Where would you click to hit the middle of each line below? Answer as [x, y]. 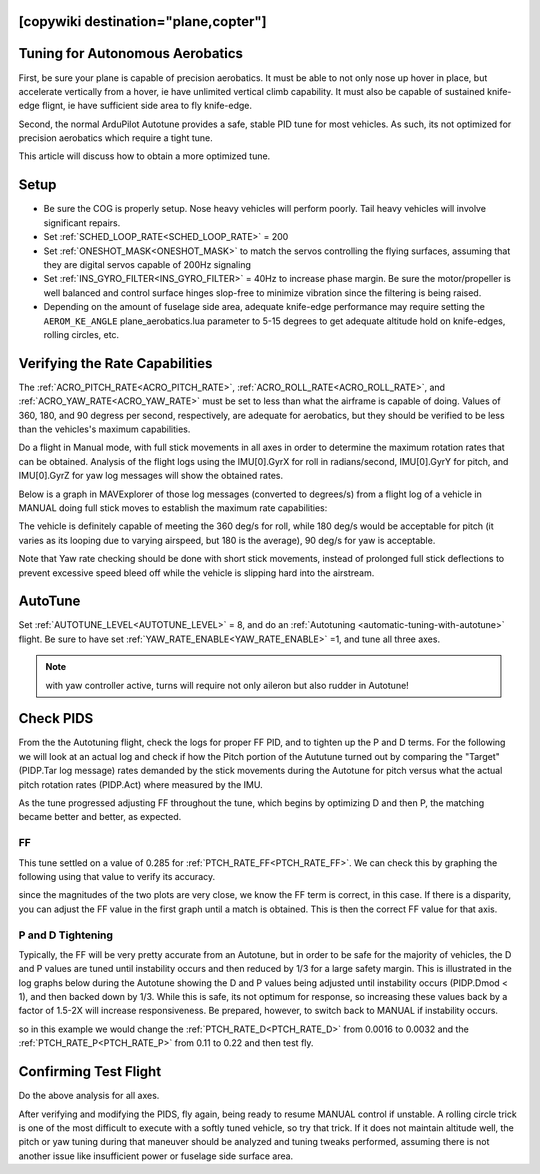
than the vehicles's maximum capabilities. [104, 429]
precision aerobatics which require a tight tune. [116, 138]
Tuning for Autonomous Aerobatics [131, 53]
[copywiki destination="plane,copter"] [142, 21]
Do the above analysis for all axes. [89, 1096]
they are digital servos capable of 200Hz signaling [147, 264]
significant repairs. [82, 222]
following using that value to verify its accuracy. [117, 876]
